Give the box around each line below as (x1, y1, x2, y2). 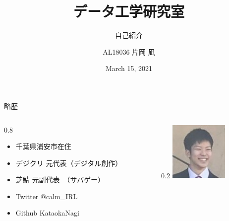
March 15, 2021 (105, 63, 153, 74)
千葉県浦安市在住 (15, 141, 71, 151)
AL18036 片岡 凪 (103, 46, 155, 57)
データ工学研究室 (73, 1, 184, 21)
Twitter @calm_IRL (15, 191, 78, 201)
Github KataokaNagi (15, 208, 79, 218)
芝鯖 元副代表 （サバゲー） (15, 174, 105, 185)
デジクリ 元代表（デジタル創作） (15, 157, 122, 168)
